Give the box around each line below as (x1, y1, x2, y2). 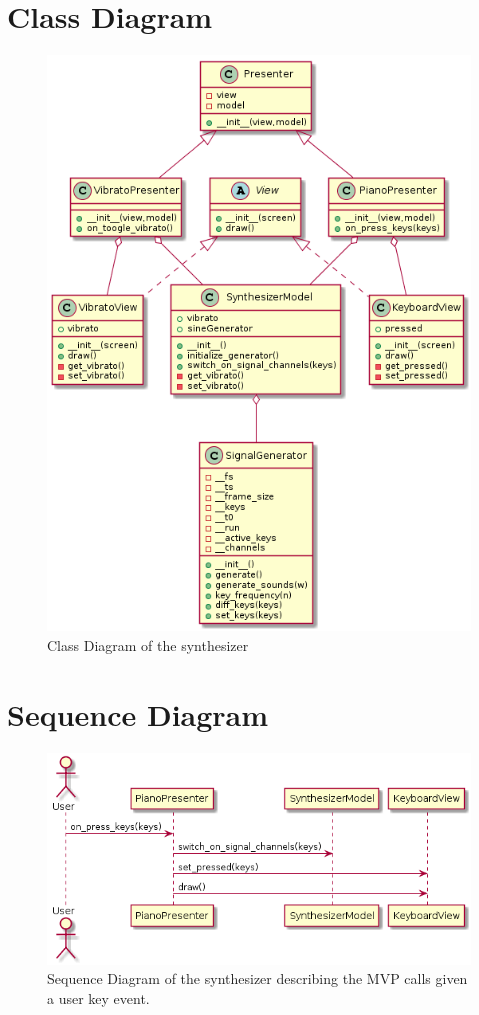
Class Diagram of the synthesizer (47, 634, 249, 655)
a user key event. (47, 987, 150, 1008)
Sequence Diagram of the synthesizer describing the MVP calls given (47, 968, 468, 989)
